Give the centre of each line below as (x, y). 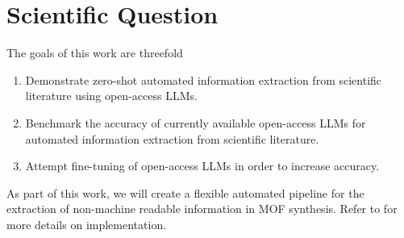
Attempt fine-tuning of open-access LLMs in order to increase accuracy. (202, 166)
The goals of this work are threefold (95, 53)
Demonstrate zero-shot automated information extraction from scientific (204, 79)
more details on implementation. (87, 224)
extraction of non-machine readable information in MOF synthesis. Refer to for (202, 209)
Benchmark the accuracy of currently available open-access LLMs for (196, 122)
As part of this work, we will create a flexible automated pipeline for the (185, 192)
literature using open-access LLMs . (111, 96)
